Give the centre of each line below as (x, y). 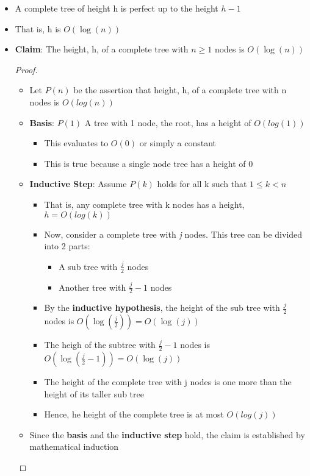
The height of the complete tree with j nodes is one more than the (168, 382)
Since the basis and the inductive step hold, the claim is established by (167, 434)
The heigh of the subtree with (100, 345)
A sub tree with (88, 266)
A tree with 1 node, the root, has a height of (168, 122)
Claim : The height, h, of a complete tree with (102, 49)
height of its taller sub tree (94, 393)
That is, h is (38, 28)
